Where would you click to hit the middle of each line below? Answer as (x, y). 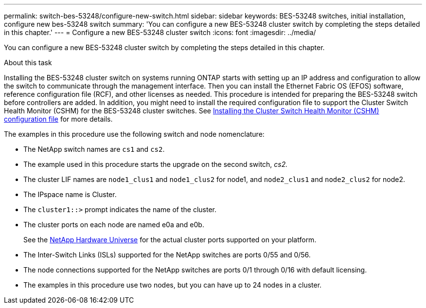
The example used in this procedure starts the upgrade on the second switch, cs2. (156, 164)
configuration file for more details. (58, 119)
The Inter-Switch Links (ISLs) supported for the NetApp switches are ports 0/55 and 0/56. (167, 255)
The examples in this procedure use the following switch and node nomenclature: (134, 134)
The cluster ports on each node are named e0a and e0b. (114, 225)
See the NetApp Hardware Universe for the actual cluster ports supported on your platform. (170, 240)
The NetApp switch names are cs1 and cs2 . (94, 149)
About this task (28, 63)
